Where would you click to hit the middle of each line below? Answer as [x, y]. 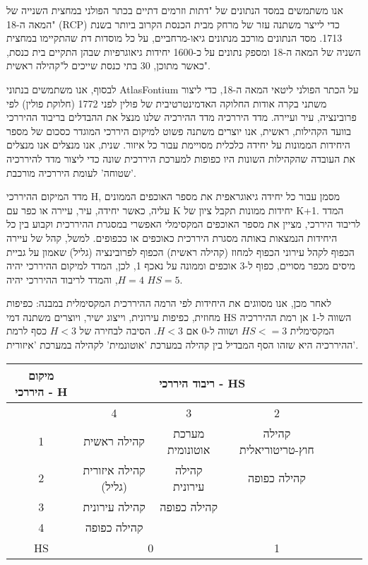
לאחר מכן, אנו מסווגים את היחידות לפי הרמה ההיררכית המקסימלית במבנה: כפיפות [169, 303]
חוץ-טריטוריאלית [277, 449]
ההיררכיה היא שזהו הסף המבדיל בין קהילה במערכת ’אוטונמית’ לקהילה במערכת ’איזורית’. [183, 345]
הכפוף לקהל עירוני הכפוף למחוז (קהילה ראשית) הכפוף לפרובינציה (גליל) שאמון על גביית [180, 251]
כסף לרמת [26, 331]
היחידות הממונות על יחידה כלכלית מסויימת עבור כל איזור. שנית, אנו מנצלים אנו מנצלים [178, 145]
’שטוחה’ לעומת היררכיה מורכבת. [71, 172]
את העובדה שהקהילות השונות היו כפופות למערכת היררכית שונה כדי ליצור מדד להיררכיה [181, 158]
